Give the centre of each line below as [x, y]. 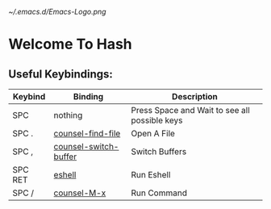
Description [195, 96]
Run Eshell [151, 175]
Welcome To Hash [71, 44]
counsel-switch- [86, 146]
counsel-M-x [80, 193]
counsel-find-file [87, 134]
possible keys [157, 120]
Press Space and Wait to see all [190, 110]
